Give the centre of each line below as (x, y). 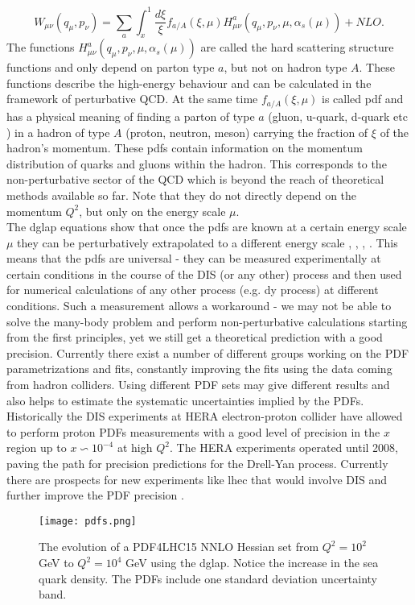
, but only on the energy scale (152, 211)
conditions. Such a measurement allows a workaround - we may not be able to (199, 306)
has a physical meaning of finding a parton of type (131, 116)
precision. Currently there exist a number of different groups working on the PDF (208, 352)
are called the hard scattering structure (297, 47)
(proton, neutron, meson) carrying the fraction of (247, 132)
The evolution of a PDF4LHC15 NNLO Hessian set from (179, 547)
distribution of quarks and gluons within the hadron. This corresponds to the (197, 163)
